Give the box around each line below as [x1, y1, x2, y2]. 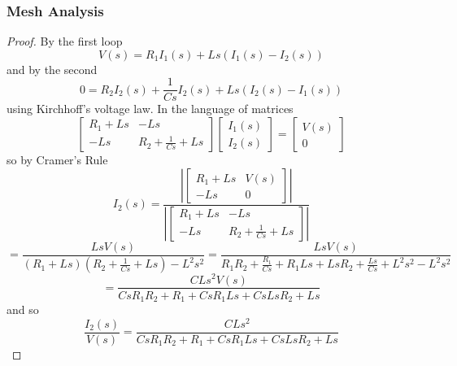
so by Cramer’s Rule [7, 151, 108, 168]
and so [7, 301, 39, 318]
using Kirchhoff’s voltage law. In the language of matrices [7, 100, 294, 117]
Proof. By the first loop [7, 33, 123, 50]
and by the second [7, 60, 98, 77]
